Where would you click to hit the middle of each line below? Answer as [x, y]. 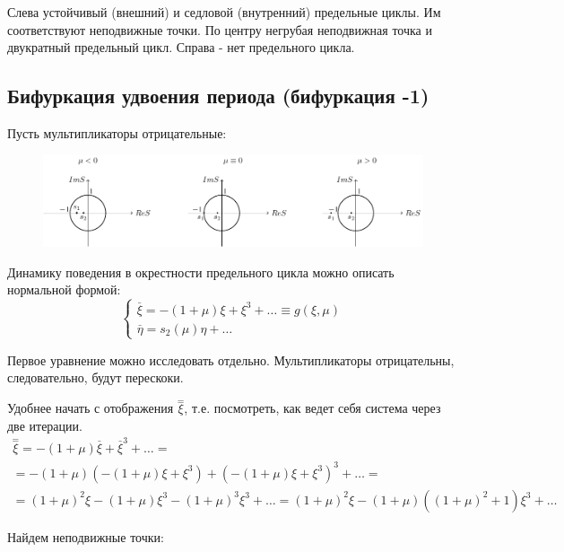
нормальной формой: [64, 289]
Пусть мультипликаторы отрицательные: [117, 132]
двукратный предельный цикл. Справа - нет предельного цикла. [181, 47]
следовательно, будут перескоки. [95, 377]
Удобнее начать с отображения [91, 408]
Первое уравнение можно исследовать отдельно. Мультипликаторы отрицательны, [231, 359]
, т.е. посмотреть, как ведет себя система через [312, 408]
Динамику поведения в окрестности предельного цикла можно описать [201, 272]
